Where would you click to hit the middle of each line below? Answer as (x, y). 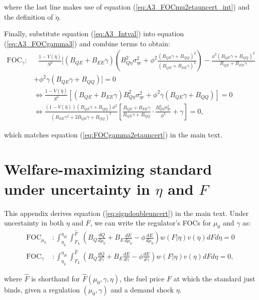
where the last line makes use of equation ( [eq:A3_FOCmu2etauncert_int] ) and (127, 7)
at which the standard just (214, 278)
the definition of (29, 16)
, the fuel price (142, 278)
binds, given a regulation (42, 289)
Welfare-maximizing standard (108, 169)
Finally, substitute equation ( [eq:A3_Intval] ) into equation (94, 33)
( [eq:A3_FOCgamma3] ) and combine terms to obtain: (87, 43)
